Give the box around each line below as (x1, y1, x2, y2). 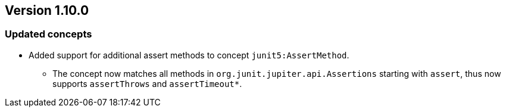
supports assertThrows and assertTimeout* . (52, 78, 242, 89)
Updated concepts (5, 28, 92, 41)
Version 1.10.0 (5, 3, 89, 18)
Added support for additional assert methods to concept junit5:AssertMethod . (29, 49, 349, 60)
